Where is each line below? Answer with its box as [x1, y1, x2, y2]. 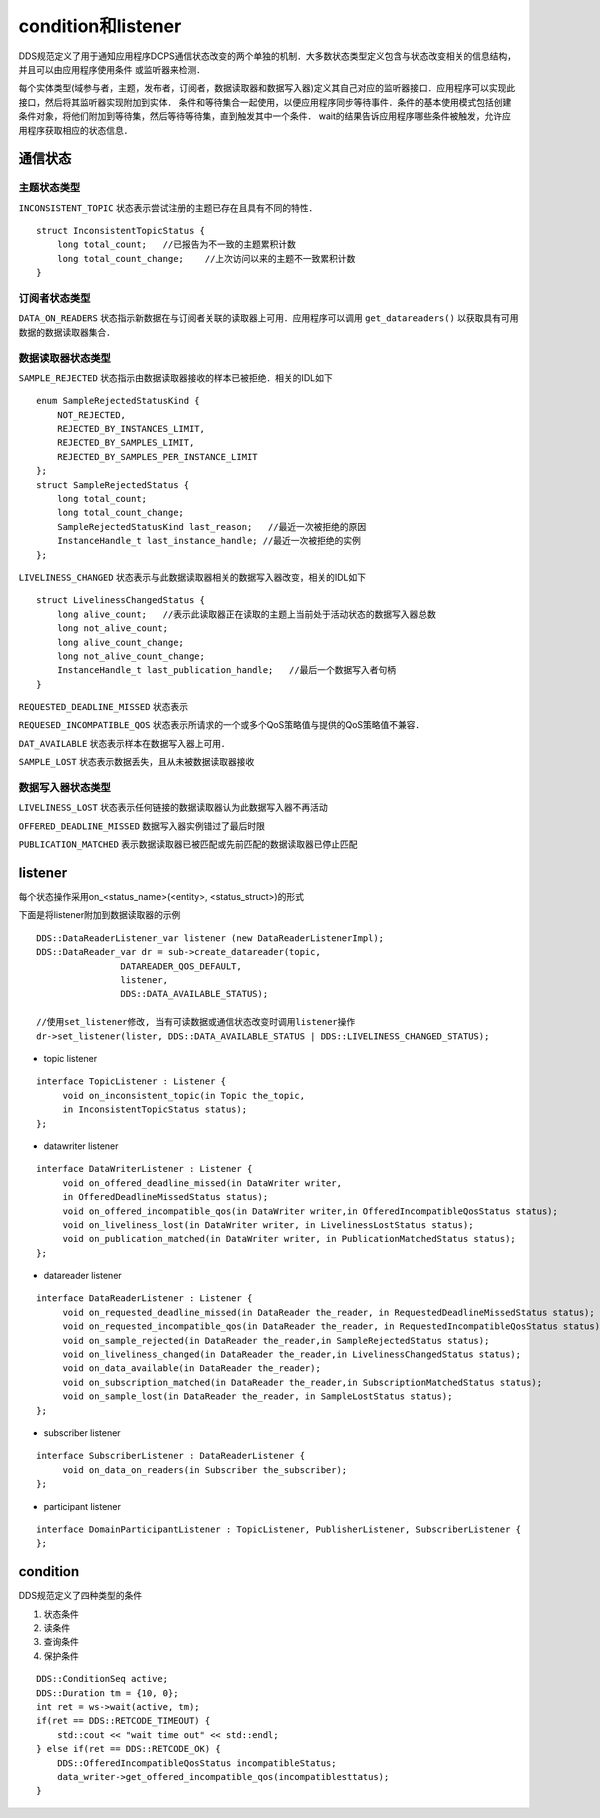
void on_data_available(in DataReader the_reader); [62, 1363, 322, 1374]
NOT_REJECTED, [56, 409, 127, 420]
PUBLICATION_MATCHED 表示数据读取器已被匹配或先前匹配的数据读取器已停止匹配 [18, 838, 359, 850]
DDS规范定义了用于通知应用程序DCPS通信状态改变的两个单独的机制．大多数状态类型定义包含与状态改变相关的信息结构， [18, 50, 517, 62]
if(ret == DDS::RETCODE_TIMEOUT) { [36, 1715, 211, 1727]
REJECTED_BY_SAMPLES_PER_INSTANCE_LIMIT [56, 451, 259, 462]
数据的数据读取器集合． [18, 326, 115, 338]
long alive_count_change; [56, 636, 185, 648]
